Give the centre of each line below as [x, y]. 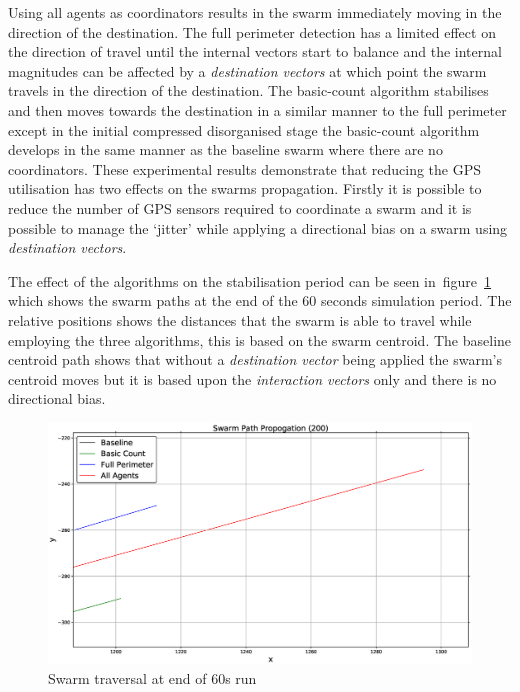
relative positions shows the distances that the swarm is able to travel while [240, 319]
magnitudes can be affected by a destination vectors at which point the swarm [247, 70]
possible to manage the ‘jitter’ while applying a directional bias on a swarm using [258, 227]
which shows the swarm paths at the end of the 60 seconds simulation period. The [260, 300]
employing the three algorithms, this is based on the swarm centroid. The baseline [260, 339]
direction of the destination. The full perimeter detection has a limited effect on [252, 31]
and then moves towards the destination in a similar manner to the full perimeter [257, 109]
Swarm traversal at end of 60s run [152, 677]
